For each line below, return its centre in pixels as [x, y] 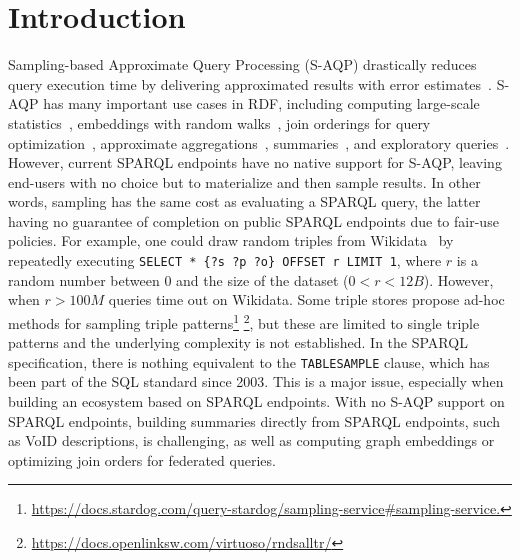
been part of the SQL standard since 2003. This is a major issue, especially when [256, 381]
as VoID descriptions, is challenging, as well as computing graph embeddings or [251, 440]
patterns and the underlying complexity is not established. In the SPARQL [238, 342]
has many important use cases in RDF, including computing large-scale [261, 103]
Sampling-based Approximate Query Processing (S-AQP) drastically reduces [242, 64]
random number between [84, 279]
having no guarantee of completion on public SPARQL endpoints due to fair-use [253, 220]
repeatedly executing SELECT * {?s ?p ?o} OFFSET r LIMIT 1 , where [225, 260]
